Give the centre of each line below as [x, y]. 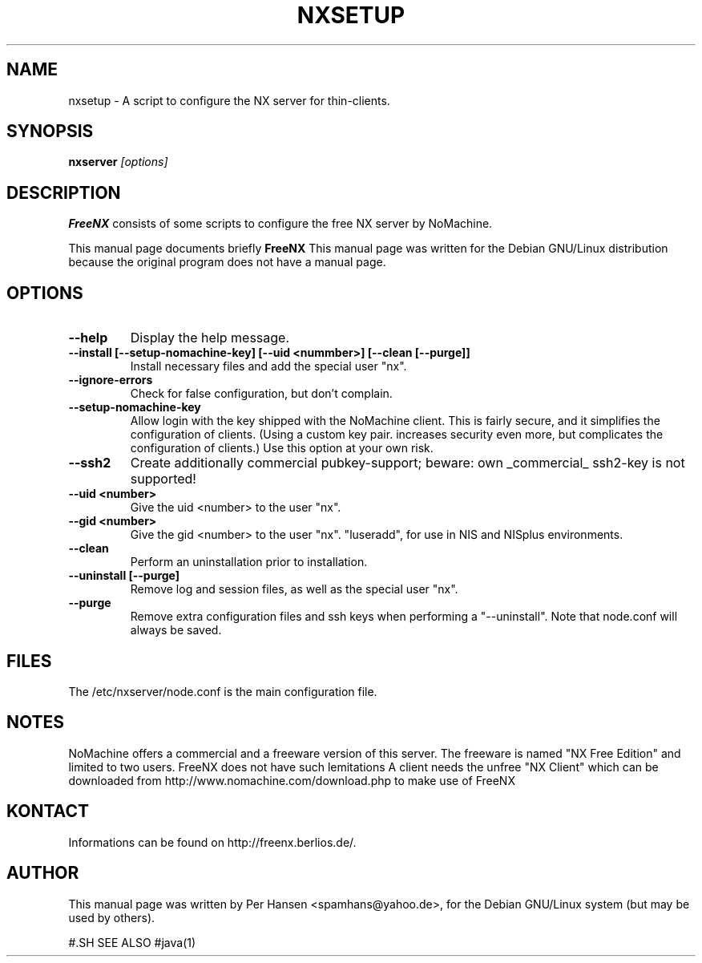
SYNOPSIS [50, 132]
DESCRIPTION [64, 192]
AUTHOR [43, 873]
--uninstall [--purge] [124, 576]
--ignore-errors [111, 380]
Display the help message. [210, 338]
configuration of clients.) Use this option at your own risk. [282, 448]
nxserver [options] [118, 162]
